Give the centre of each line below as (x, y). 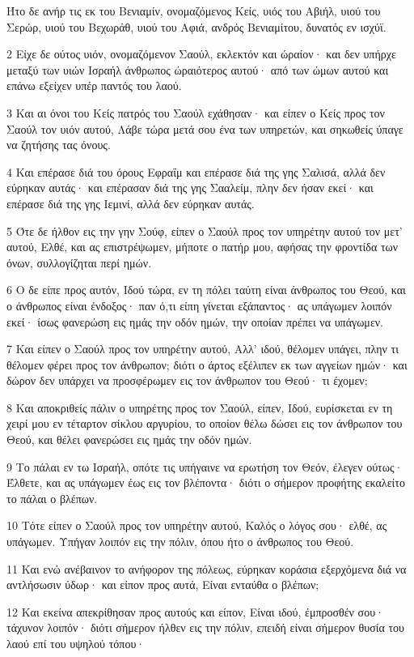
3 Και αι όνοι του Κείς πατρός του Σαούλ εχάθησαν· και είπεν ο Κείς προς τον (196, 112)
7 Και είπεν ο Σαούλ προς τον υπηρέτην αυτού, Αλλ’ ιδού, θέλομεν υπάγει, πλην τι (203, 349)
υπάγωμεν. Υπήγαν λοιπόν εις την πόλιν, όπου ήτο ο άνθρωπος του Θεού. (180, 542)
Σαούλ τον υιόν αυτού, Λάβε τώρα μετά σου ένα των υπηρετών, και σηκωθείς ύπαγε (205, 128)
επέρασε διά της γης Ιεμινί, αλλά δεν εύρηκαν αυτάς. (131, 203)
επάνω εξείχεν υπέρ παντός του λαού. (94, 85)
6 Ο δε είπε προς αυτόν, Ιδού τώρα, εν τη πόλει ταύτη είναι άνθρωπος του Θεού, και (206, 290)
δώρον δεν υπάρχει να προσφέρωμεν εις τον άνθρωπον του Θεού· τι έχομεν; (187, 380)
